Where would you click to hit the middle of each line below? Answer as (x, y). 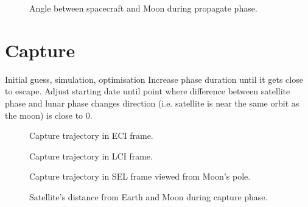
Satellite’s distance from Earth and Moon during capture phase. (149, 196)
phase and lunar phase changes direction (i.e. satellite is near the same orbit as (152, 103)
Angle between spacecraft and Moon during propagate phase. (143, 8)
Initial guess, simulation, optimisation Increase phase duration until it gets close (154, 79)
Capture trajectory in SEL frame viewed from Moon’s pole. (140, 176)
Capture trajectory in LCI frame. (91, 156)
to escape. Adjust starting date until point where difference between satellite (148, 91)
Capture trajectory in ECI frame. (91, 135)
